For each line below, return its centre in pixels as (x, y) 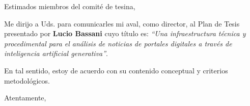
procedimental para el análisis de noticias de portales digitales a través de (118, 43)
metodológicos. (27, 80)
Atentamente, (25, 98)
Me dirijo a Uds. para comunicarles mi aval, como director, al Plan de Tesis (122, 23)
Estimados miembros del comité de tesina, (70, 6)
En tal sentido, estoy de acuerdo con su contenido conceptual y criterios (116, 70)
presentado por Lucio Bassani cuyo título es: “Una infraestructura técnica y (125, 33)
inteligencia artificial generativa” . (56, 53)
